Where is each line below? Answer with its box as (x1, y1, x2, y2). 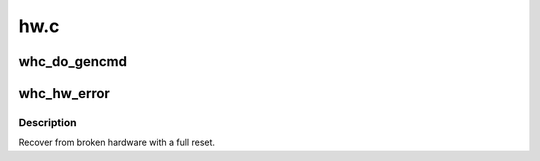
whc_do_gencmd (18, 53, 128, 70)
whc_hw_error (18, 85, 110, 102)
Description (18, 115, 77, 129)
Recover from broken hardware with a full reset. (18, 136, 215, 149)
